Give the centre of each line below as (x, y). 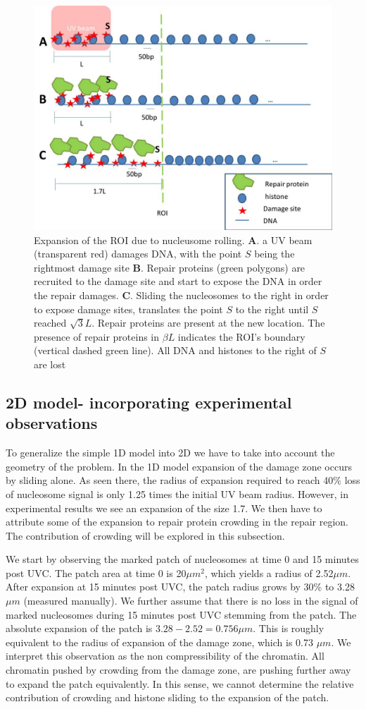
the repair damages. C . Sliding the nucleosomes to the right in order (181, 295)
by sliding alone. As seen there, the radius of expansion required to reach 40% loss (183, 480)
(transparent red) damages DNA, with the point (138, 254)
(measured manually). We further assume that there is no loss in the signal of (191, 601)
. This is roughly (289, 628)
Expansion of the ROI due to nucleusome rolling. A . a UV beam (173, 240)
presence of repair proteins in (97, 336)
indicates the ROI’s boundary (241, 336)
